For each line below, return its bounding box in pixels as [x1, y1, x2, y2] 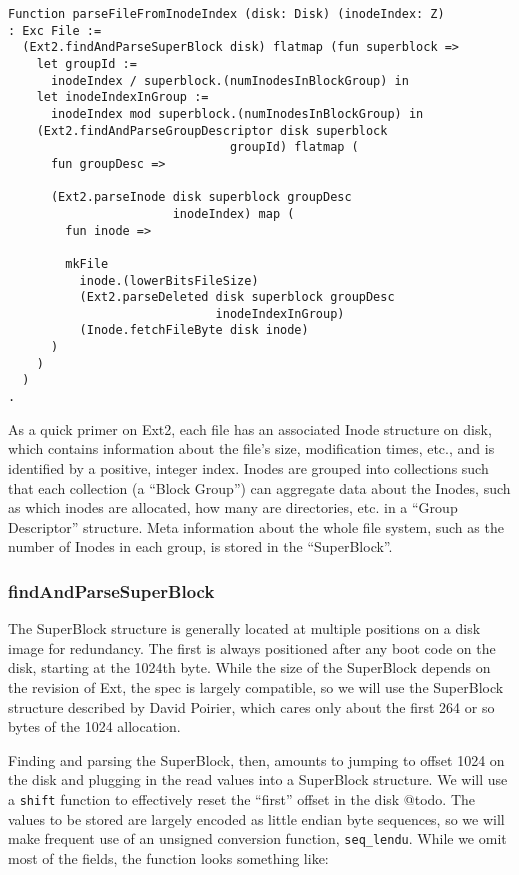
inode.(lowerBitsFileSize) [79, 273, 259, 288]
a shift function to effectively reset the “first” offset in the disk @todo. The [8, 788, 476, 809]
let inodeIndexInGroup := [36, 90, 209, 105]
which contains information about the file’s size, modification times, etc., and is [8, 438, 495, 459]
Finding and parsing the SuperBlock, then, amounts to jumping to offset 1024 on [8, 749, 505, 770]
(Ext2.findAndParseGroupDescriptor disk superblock [36, 123, 388, 138]
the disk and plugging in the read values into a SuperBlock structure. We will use [8, 769, 508, 790]
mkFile [65, 256, 109, 271]
